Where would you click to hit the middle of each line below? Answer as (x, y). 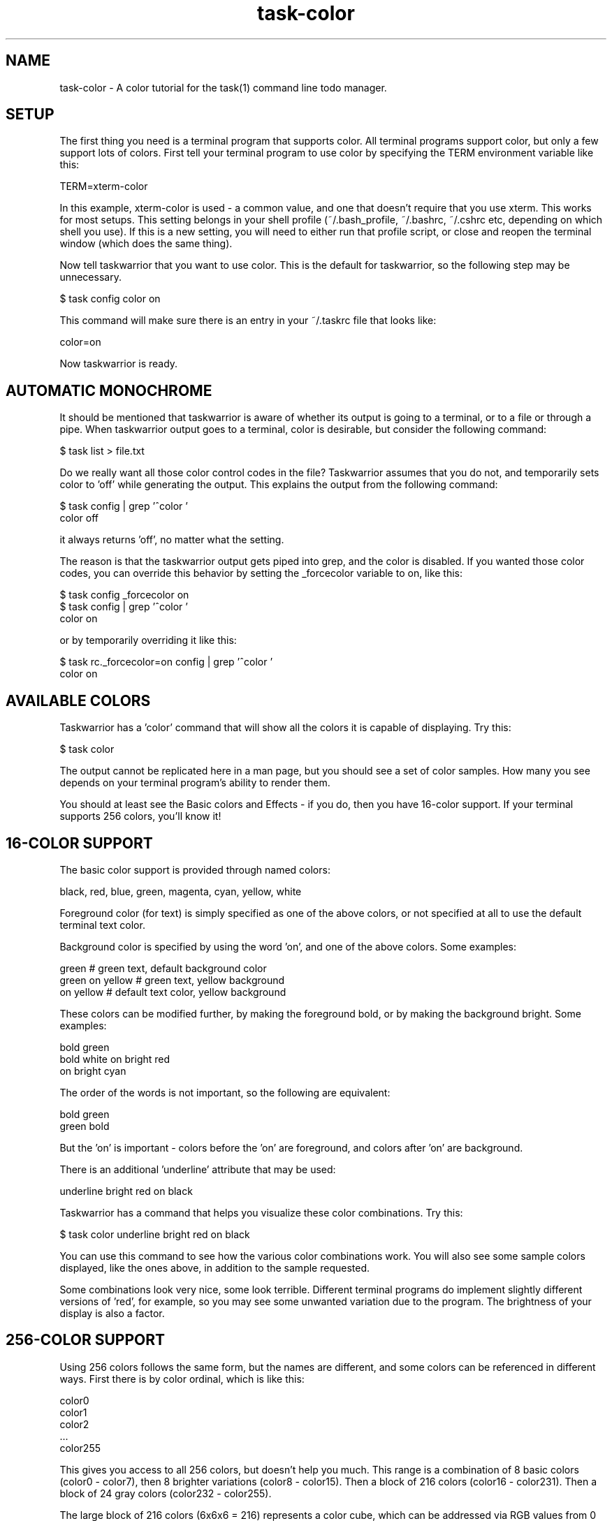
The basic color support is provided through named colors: (195, 869)
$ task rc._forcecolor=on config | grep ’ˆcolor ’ (166, 662)
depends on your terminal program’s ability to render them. (195, 783)
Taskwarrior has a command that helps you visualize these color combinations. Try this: (261, 1212)
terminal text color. (102, 925)
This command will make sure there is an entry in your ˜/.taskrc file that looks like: (248, 321)
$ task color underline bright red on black (155, 1234)
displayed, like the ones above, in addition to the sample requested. (215, 1267)
